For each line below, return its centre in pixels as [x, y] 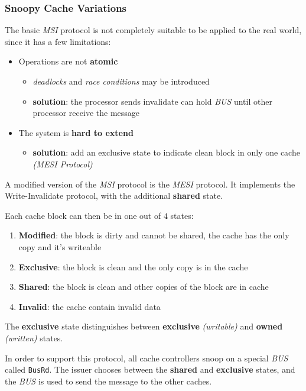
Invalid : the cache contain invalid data [89, 306]
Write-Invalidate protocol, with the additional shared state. [114, 195]
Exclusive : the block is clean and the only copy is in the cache [133, 266]
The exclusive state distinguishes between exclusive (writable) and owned [144, 326]
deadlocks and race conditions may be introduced [121, 81]
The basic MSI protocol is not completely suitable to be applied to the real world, [153, 30]
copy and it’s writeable [60, 246]
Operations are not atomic [68, 61]
